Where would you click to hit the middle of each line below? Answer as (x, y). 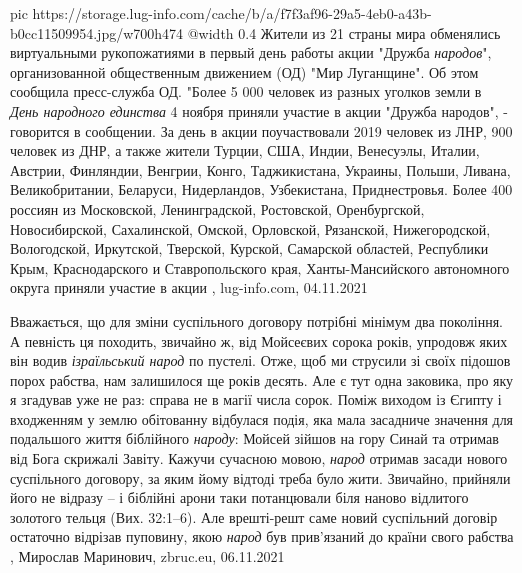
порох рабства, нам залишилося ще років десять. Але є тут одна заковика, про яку (262, 379)
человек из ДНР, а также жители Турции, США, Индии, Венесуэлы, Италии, (245, 150)
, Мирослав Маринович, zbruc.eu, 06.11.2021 (147, 556)
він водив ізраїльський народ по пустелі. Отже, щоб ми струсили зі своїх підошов (260, 360)
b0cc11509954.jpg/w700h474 (97, 32)
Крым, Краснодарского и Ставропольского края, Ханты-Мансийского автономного (260, 267)
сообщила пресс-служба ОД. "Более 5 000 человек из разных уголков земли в (246, 91)
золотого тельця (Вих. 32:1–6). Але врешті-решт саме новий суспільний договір (254, 516)
